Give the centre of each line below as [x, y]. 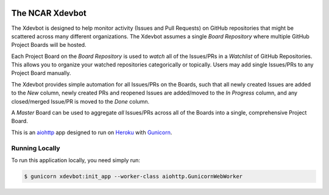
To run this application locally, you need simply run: [76, 160]
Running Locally [36, 148]
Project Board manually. [41, 73]
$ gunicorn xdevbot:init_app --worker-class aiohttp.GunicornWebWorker [133, 176]
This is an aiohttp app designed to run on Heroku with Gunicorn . [92, 132]
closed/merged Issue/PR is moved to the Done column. [80, 101]
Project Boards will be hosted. [49, 45]
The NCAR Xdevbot [49, 13]
